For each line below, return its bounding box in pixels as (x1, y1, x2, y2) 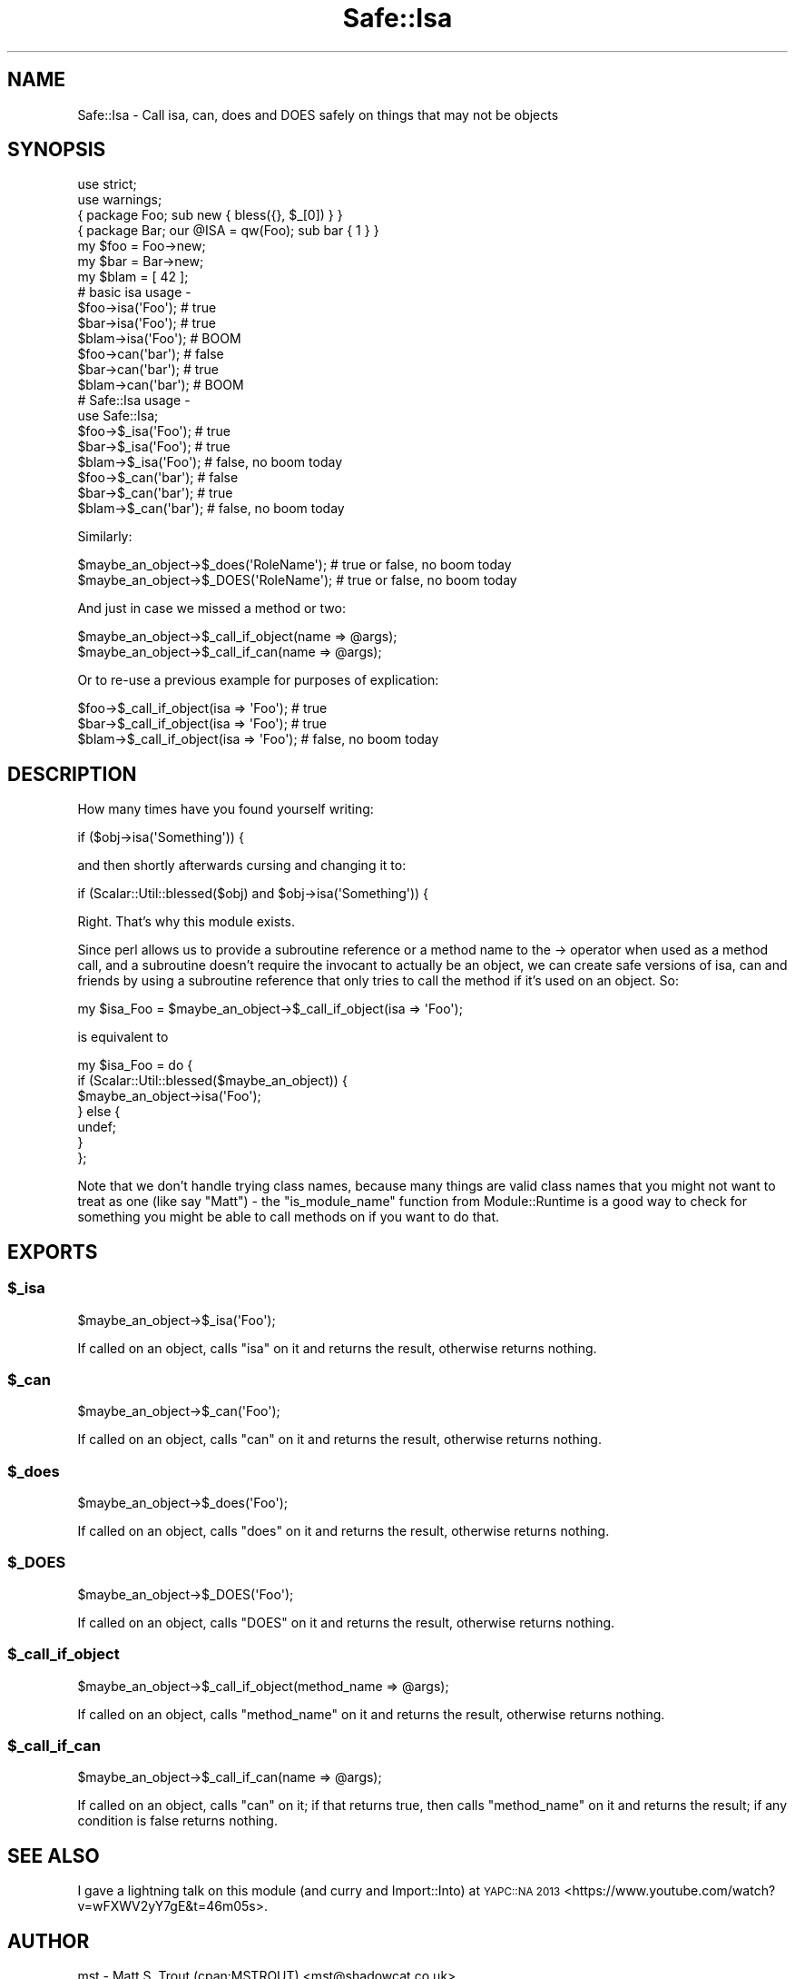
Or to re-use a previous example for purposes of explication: (77, 672, 439, 688)
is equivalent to (77, 1029, 169, 1045)
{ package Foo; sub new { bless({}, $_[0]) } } (77, 207, 343, 223)
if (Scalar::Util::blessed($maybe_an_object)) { (77, 1073, 348, 1089)
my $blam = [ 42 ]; (77, 269, 189, 285)
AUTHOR (7, 1929, 90, 1953)
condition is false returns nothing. (77, 1813, 278, 1829)
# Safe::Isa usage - (77, 392, 191, 409)
